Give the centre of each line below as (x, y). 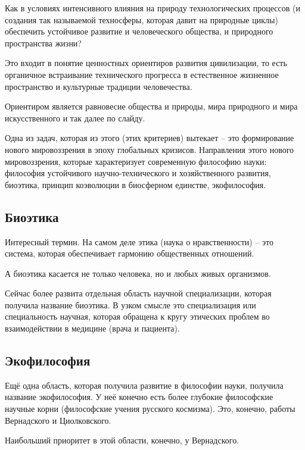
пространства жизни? (43, 43)
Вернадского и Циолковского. (58, 420)
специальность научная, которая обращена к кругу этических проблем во (137, 316)
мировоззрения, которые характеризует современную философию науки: (136, 161)
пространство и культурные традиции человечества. (99, 86)
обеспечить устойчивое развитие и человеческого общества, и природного (139, 31)
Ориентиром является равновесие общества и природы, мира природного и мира (151, 106)
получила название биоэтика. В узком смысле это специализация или (130, 304)
